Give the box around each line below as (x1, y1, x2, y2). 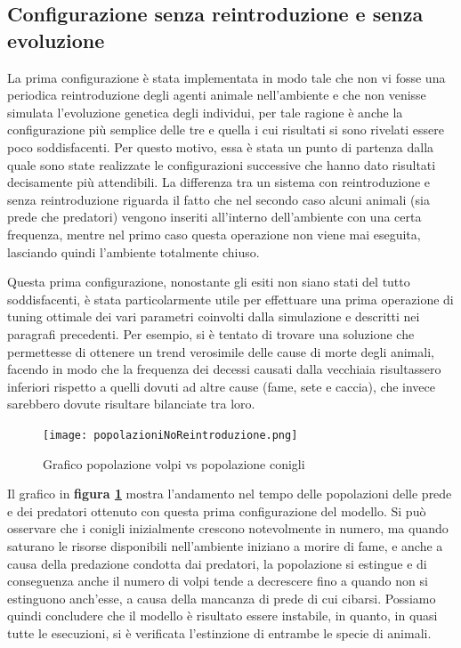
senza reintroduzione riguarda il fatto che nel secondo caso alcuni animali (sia (7, 190, 430, 208)
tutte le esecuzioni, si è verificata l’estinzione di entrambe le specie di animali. (7, 623, 432, 642)
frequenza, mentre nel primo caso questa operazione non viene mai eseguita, (7, 224, 421, 243)
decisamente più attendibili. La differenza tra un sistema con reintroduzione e (7, 173, 431, 191)
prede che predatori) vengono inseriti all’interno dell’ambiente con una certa (7, 207, 422, 226)
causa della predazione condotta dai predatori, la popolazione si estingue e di (7, 554, 427, 572)
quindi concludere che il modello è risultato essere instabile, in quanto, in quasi (7, 606, 438, 625)
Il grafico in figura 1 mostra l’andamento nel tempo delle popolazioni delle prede (7, 484, 452, 503)
